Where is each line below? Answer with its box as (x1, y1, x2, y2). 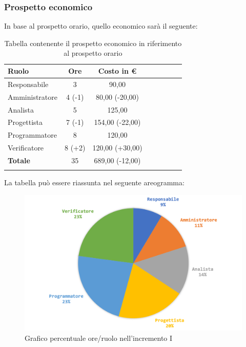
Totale (8, 155, 30, 165)
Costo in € (98, 66, 137, 76)
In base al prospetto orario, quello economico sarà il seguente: (4, 20, 198, 31)
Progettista (8, 117, 43, 127)
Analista (8, 104, 34, 115)
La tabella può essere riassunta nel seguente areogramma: (4, 177, 184, 188)
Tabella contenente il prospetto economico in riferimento (4, 37, 182, 48)
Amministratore (8, 91, 57, 102)
